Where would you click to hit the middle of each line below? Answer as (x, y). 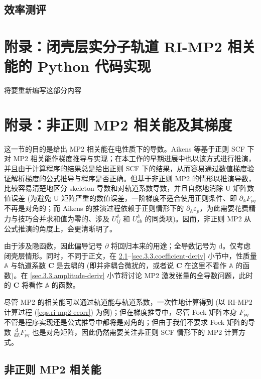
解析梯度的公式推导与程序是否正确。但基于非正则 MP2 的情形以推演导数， (133, 178)
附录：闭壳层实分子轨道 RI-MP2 (113, 46)
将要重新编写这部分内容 (43, 90)
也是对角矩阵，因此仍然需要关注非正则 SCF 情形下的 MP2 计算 (135, 332)
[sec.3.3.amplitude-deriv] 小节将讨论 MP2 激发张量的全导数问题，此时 (142, 275)
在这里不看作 (206, 265)
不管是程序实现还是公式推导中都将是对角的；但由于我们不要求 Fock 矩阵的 (126, 322)
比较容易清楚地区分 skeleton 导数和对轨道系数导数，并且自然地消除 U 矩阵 (126, 188)
